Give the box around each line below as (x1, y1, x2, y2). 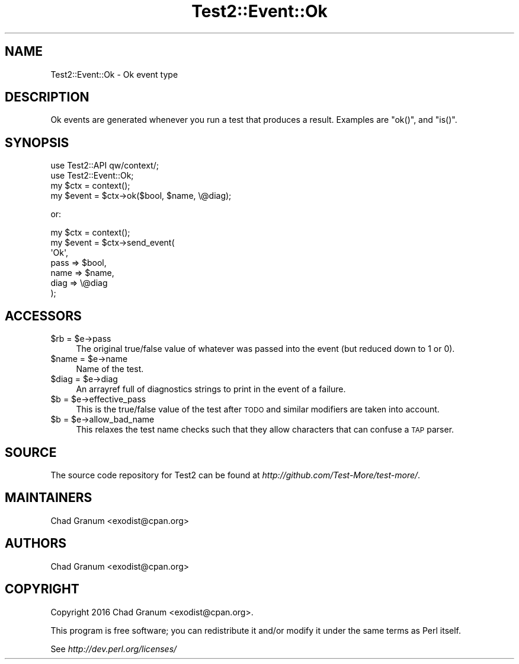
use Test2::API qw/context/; (50, 160, 159, 171)
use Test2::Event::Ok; (50, 170, 134, 181)
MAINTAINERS (5, 490, 92, 506)
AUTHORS (5, 536, 67, 551)
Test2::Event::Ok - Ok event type (50, 69, 178, 80)
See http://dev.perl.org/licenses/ (50, 643, 177, 654)
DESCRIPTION (5, 90, 89, 105)
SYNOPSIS (5, 135, 69, 150)
